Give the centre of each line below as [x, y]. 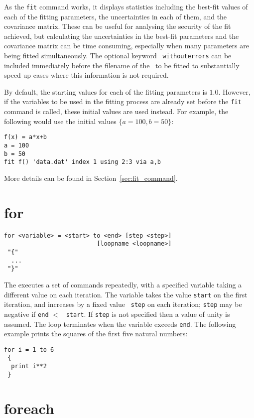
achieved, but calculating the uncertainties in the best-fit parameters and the [122, 36]
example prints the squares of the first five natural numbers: [96, 334]
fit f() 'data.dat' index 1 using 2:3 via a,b [82, 162]
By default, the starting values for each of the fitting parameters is [106, 91]
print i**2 [29, 366]
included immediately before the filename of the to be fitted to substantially [122, 65]
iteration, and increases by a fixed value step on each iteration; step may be [123, 304]
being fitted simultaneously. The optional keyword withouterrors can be [118, 56]
